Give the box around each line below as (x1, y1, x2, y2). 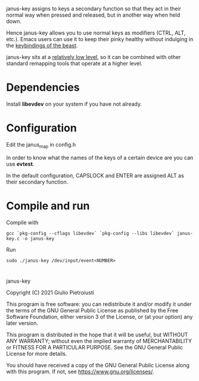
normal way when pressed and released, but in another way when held (6, 11, 181, 18)
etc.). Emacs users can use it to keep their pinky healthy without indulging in (6, 36, 194, 42)
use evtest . (6, 160, 35, 168)
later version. (6, 319, 39, 327)
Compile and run (6, 199, 90, 212)
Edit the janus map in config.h (6, 141, 76, 150)
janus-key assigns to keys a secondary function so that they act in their (6, 5, 182, 12)
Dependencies (6, 80, 80, 94)
